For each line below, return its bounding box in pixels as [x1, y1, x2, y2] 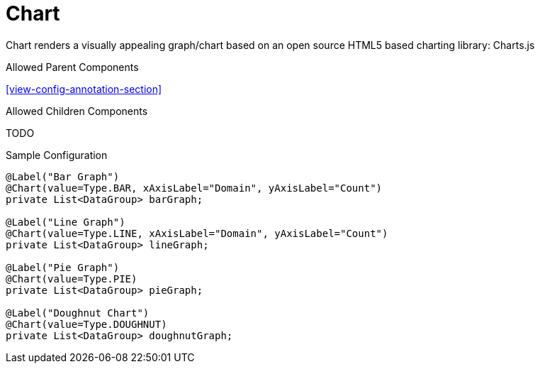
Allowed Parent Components [6, 60, 139, 73]
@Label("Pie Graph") [6, 261, 120, 273]
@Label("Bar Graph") [6, 170, 120, 182]
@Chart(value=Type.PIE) [6, 272, 137, 285]
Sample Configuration [6, 148, 108, 161]
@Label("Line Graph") [6, 216, 125, 228]
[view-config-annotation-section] [6, 82, 162, 95]
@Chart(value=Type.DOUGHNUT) [6, 318, 167, 330]
